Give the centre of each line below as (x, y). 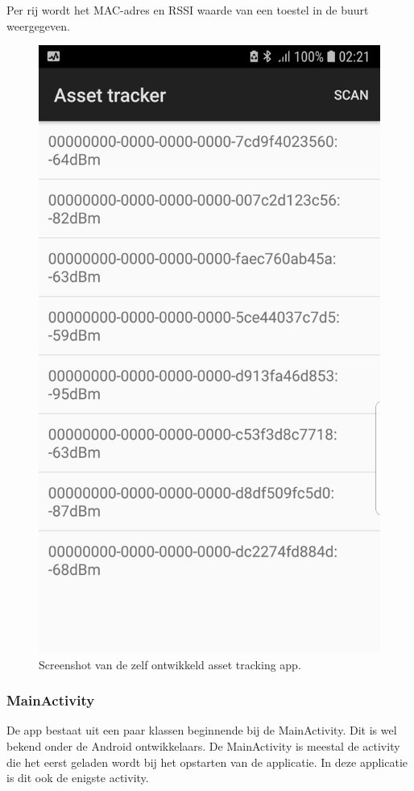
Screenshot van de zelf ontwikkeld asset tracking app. (170, 664)
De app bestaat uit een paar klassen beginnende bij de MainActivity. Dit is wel (202, 730)
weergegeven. (38, 25)
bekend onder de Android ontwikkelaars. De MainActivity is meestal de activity (203, 745)
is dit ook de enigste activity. (78, 778)
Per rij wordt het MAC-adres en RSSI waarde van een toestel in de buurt (188, 10)
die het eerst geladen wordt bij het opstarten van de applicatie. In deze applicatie (207, 762)
